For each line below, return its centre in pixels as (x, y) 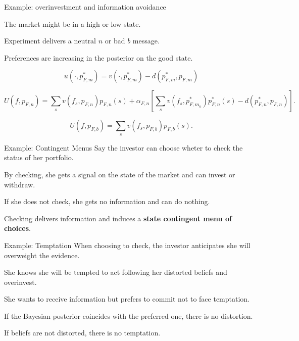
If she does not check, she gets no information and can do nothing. (107, 201)
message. (146, 41)
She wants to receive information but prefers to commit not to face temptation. (127, 299)
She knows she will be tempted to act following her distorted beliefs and (116, 272)
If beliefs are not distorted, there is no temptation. (82, 333)
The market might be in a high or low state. (72, 23)
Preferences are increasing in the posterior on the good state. (98, 57)
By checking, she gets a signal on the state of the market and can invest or (120, 174)
